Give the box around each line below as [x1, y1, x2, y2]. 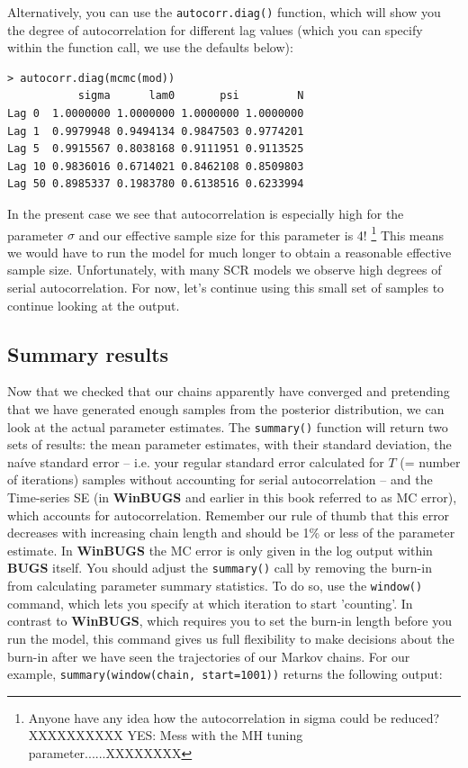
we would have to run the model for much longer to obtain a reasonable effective [7, 242, 452, 261]
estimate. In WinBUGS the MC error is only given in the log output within [7, 540, 433, 559]
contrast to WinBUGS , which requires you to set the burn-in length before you [7, 611, 453, 630]
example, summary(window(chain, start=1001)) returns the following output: [7, 664, 443, 683]
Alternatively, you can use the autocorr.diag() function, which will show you [7, 3, 441, 21]
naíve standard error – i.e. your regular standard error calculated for [7, 452, 384, 471]
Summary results [7, 339, 169, 367]
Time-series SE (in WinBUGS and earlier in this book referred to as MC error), [7, 488, 457, 507]
